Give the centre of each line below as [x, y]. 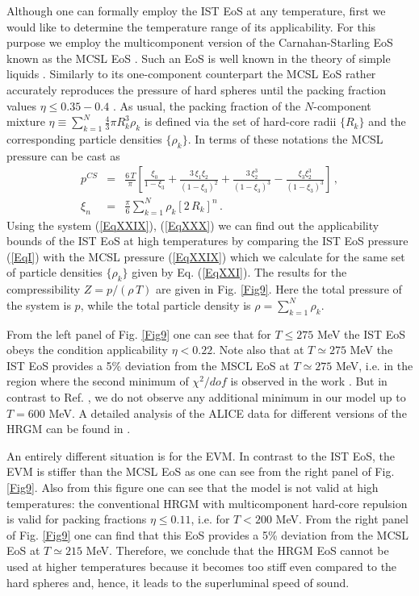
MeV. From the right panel [342, 519]
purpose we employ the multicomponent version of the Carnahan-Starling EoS [200, 42]
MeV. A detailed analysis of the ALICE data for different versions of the [228, 413]
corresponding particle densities [84, 138]
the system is [39, 304]
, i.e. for [210, 519]
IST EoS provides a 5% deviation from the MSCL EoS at [148, 365]
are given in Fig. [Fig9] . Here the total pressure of [279, 289]
